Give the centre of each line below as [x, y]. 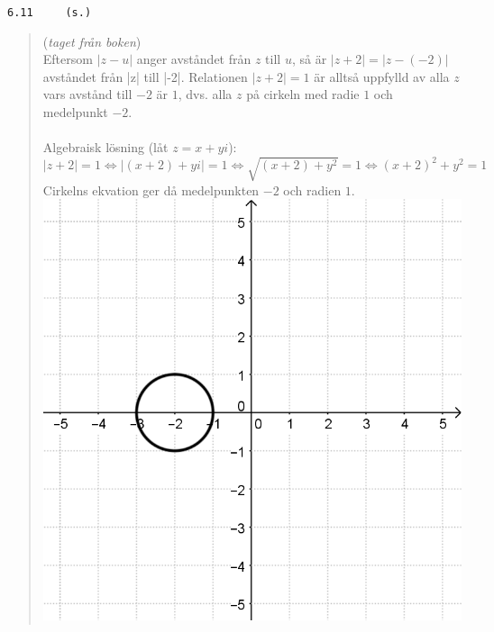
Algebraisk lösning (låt [105, 147]
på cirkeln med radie [303, 94]
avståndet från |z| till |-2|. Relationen [145, 76]
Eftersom [68, 59]
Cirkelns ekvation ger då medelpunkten [151, 190]
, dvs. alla [205, 94]
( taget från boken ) [92, 41]
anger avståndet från [194, 59]
